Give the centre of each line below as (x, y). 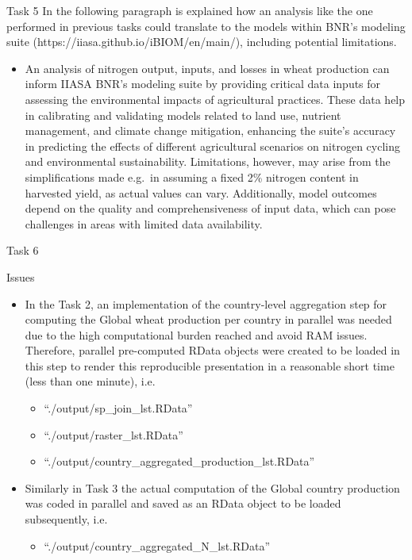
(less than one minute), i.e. (90, 381)
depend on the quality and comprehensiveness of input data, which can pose (210, 208)
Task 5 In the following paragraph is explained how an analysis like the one (190, 10)
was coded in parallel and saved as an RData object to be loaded (183, 503)
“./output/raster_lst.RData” (114, 434)
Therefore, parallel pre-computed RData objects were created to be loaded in (212, 350)
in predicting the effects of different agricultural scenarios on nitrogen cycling (212, 146)
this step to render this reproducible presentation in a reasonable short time (210, 365)
